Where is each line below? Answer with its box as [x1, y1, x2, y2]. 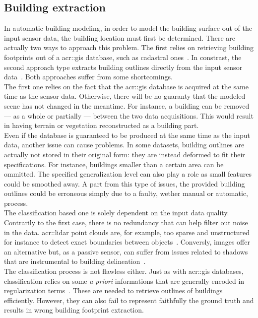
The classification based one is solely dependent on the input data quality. [4, 207, 229, 218]
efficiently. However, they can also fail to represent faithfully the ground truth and [4, 295, 254, 305]
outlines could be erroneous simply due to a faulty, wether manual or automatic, [4, 188, 248, 198]
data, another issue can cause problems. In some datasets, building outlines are [4, 139, 245, 150]
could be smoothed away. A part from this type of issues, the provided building [4, 178, 245, 189]
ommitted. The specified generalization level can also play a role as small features [4, 169, 252, 179]
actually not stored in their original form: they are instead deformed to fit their [4, 149, 245, 159]
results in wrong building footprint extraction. [4, 305, 144, 315]
